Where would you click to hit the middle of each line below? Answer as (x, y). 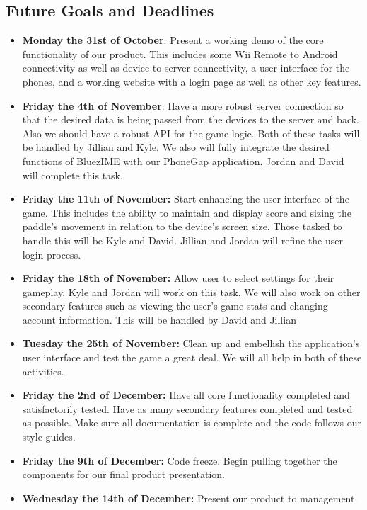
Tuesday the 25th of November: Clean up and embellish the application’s (191, 343)
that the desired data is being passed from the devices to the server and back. (191, 119)
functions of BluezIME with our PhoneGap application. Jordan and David (183, 160)
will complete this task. (72, 175)
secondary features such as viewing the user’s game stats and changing (175, 306)
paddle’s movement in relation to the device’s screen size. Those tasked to (182, 226)
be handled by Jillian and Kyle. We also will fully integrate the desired (176, 147)
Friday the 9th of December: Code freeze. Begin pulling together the (180, 460)
